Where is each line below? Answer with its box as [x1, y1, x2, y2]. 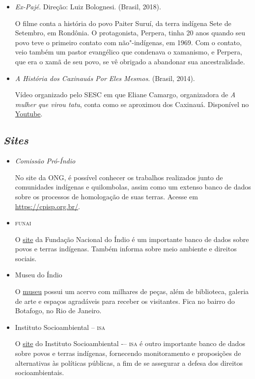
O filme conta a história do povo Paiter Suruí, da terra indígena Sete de [15, 18, 231, 28]
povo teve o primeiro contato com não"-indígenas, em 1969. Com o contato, [15, 37, 242, 47]
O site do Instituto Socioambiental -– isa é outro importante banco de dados [15, 338, 245, 349]
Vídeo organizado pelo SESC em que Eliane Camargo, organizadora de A [15, 89, 236, 100]
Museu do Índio [15, 270, 62, 280]
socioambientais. [15, 367, 64, 378]
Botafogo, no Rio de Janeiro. [15, 305, 102, 316]
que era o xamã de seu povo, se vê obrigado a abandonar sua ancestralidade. [15, 56, 245, 66]
